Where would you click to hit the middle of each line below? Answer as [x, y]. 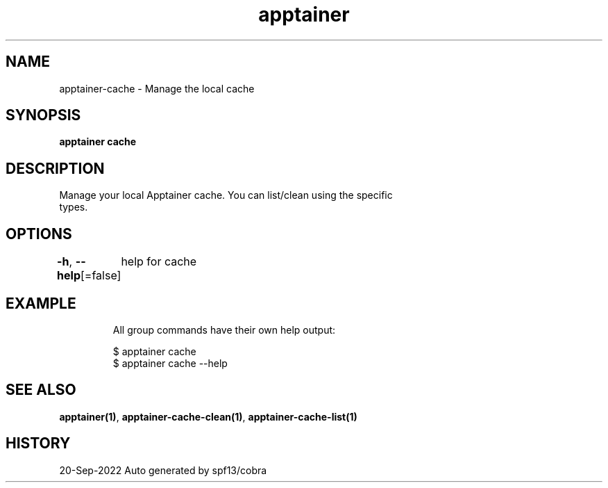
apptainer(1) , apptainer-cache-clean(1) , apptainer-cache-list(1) [208, 416]
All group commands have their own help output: [224, 330]
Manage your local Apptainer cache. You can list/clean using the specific [226, 195]
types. [74, 207]
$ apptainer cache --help [170, 363]
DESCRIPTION [55, 168]
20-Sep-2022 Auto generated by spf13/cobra [163, 470]
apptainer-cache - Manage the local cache [157, 88]
